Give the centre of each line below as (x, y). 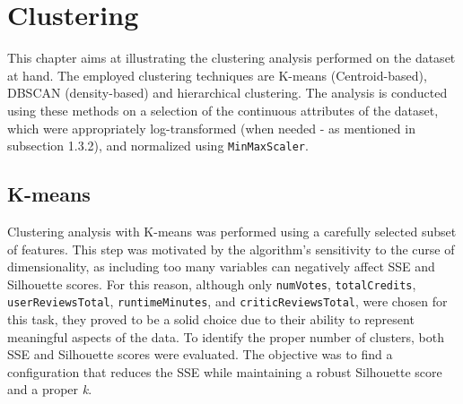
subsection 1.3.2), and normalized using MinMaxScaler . (158, 146)
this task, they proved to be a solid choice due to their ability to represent (211, 319)
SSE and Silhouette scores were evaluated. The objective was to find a (200, 354)
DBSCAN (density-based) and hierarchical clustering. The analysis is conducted (227, 93)
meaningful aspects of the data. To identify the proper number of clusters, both (226, 336)
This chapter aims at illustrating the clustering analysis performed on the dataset (231, 58)
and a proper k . (50, 389)
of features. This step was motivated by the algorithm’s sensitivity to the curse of (231, 249)
